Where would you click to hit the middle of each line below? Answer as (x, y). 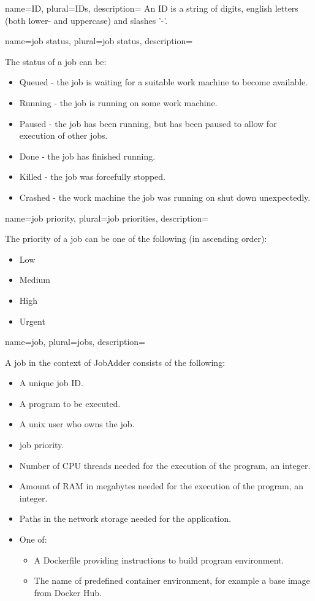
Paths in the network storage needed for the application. (125, 518)
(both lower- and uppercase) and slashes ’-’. (86, 20)
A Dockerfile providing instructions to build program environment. (159, 560)
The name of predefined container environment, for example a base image (172, 580)
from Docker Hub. (68, 592)
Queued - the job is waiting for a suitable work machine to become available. (164, 82)
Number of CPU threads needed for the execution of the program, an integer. (165, 465)
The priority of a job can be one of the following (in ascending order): (136, 238)
